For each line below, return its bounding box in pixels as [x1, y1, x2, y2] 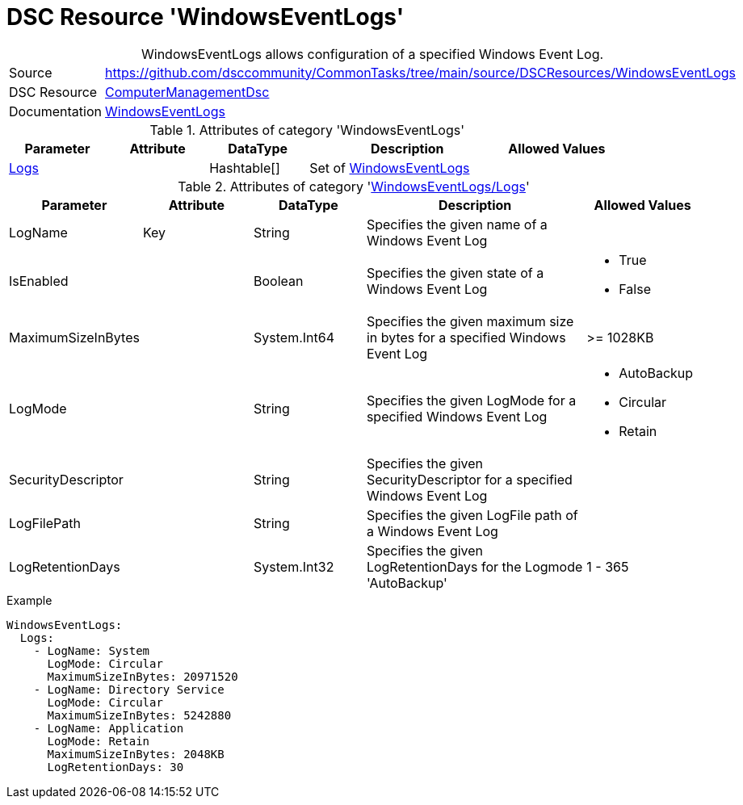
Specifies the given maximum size [366, 312, 574, 329]
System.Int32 [254, 558, 334, 575]
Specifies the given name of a [366, 216, 548, 233]
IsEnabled [9, 272, 69, 289]
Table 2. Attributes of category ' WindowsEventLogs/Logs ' [178, 178, 530, 195]
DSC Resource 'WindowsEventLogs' [6, 3, 405, 31]
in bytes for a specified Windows [366, 329, 566, 346]
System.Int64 [254, 329, 335, 346]
